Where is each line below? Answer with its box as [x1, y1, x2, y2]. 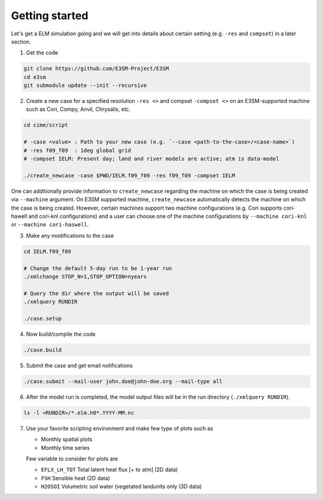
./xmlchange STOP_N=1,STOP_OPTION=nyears [23, 273, 147, 280]
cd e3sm [23, 74, 46, 80]
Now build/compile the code [26, 330, 96, 338]
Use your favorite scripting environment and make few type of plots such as [26, 425, 214, 432]
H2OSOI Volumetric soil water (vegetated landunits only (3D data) [41, 483, 202, 490]
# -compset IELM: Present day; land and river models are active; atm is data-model [23, 156, 279, 162]
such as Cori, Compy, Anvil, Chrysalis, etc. [26, 105, 131, 113]
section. [11, 38, 31, 45]
